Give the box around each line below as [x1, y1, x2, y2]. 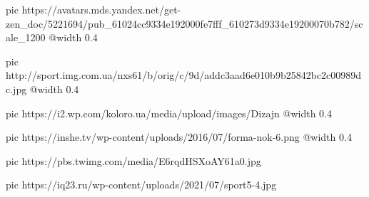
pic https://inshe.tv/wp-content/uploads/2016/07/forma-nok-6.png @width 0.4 [6, 129, 352, 144]
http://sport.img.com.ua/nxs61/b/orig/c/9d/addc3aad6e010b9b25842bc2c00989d [6, 68, 362, 82]
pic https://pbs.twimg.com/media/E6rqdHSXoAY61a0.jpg [6, 153, 261, 168]
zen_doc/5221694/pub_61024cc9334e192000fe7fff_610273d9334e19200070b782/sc [6, 16, 363, 31]
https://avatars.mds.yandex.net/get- [21, 2, 181, 16]
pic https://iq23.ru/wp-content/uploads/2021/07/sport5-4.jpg [6, 177, 277, 192]
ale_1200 [6, 30, 46, 45]
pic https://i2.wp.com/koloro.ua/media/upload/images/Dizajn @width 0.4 [6, 105, 333, 120]
